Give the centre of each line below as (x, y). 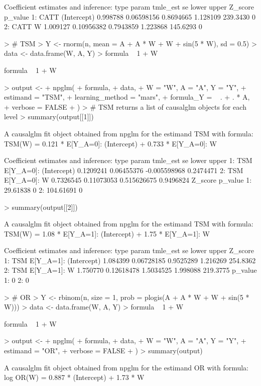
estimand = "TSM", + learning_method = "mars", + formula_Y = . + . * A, (127, 97)
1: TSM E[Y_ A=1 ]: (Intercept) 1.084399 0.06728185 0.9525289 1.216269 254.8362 (130, 260)
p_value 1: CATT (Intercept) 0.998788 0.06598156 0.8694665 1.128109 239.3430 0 (130, 16)
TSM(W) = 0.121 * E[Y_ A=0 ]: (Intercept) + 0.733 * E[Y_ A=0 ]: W (110, 143)
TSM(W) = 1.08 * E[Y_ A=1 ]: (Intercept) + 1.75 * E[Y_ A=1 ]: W (107, 233)
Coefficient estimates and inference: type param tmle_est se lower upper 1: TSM (128, 160)
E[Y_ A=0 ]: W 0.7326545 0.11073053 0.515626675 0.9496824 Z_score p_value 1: (128, 180)
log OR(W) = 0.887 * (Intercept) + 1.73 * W (74, 377)
